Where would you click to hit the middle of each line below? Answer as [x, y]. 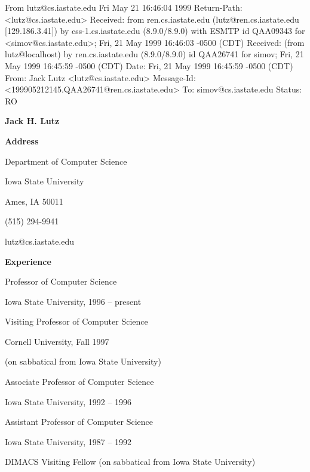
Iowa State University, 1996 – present [73, 301]
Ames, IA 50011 [34, 201]
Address [22, 141]
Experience [28, 261]
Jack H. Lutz [32, 121]
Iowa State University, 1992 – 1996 [68, 401]
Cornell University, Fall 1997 [57, 341]
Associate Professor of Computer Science [79, 382]
